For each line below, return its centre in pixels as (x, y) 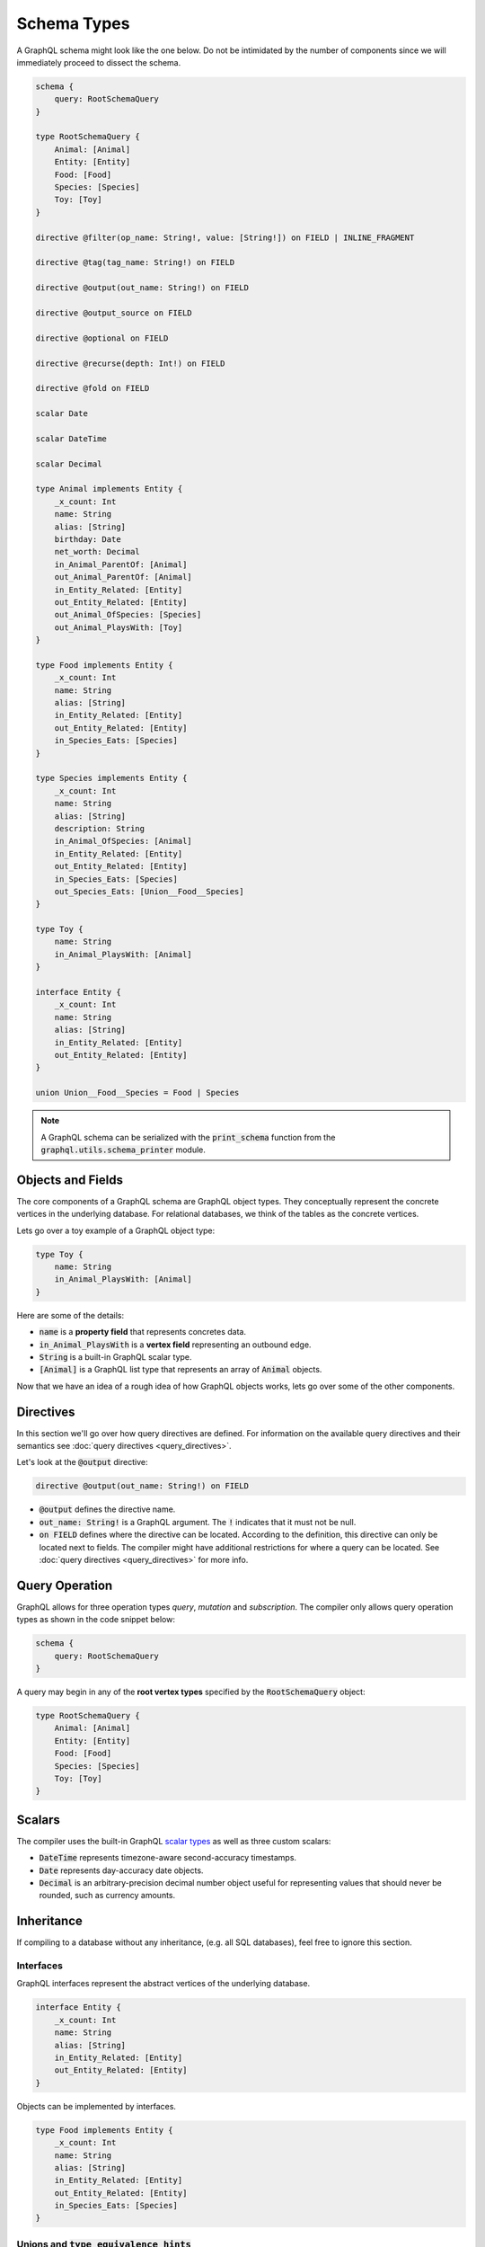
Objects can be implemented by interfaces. (97, 2106)
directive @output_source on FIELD (114, 313)
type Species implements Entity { (111, 778)
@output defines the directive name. (107, 1509)
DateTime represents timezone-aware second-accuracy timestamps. (168, 1858)
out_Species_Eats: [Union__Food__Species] (149, 891)
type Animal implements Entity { (109, 489)
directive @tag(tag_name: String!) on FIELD (135, 262)
